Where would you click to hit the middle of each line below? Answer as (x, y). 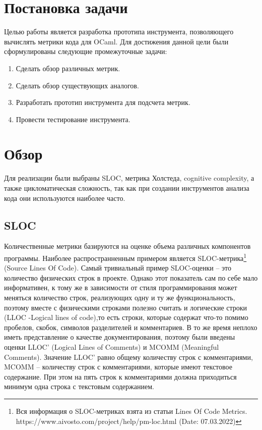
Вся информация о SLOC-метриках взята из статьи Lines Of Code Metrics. (132, 411)
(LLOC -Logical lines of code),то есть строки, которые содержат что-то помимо (126, 317)
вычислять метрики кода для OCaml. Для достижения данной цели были (116, 41)
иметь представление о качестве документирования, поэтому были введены (120, 337)
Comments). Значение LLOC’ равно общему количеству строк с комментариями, (128, 357)
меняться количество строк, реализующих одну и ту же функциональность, (120, 298)
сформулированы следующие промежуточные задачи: (86, 51)
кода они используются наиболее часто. (65, 198)
